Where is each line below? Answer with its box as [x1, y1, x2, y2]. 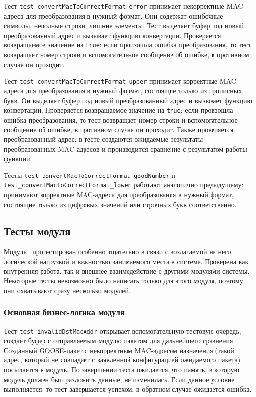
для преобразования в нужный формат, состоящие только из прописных [26, 85, 242, 95]
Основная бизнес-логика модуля [4, 306, 125, 318]
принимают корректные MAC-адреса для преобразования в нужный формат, [4, 189, 234, 200]
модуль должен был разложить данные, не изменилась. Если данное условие [4, 374, 235, 384]
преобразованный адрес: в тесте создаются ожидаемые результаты [4, 133, 203, 144]
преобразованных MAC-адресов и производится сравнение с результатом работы [4, 143, 247, 154]
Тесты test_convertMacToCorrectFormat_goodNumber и [4, 170, 175, 180]
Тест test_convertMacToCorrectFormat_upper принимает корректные [4, 76, 218, 86]
